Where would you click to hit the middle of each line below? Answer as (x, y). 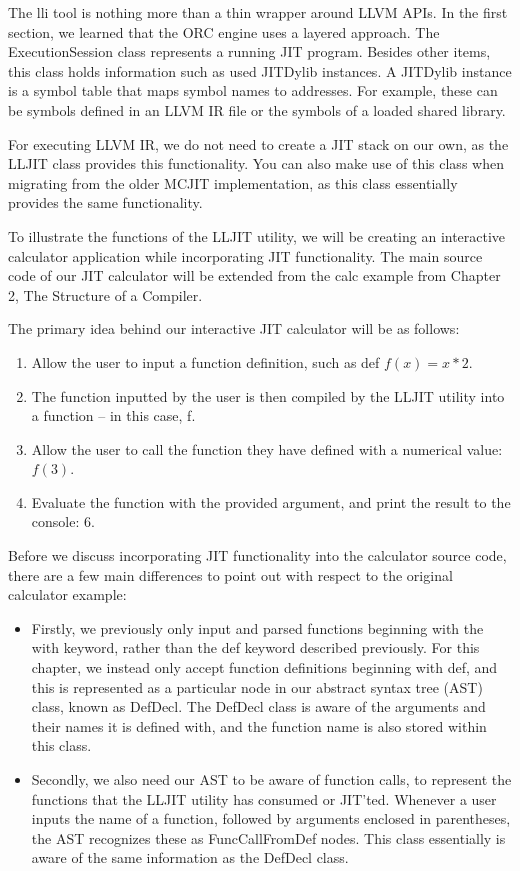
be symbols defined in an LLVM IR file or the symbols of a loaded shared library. (257, 109)
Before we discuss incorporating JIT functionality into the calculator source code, (257, 555)
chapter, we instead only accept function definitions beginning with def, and (264, 667)
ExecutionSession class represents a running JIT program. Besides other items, (249, 51)
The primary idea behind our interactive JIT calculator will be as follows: (234, 328)
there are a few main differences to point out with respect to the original (230, 574)
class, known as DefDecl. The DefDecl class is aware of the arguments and (258, 706)
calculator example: (67, 594)
